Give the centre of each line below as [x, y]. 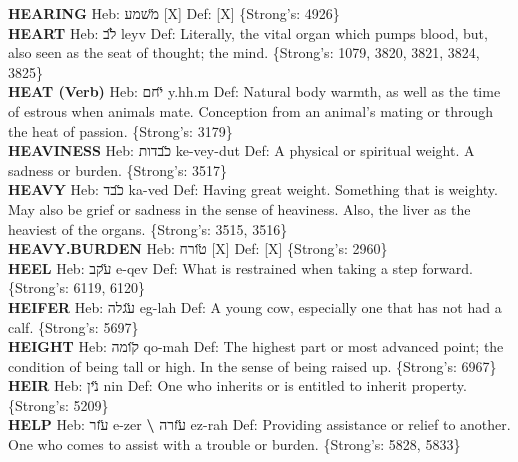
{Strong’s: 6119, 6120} [77, 287]
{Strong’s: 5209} [58, 404]
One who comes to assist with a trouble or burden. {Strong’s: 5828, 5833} [234, 444]
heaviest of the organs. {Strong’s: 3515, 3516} [148, 228]
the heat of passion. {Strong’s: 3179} [120, 130]
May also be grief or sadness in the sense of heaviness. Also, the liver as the [239, 208]
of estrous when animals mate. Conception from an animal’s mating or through [251, 110]
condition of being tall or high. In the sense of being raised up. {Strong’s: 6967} [252, 365]
